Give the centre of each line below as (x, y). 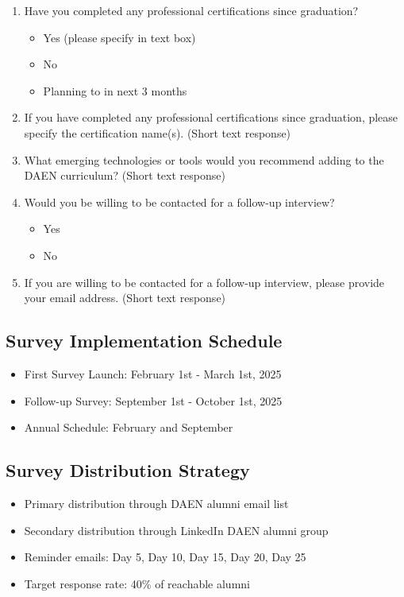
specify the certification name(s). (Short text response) (158, 132)
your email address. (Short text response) (125, 298)
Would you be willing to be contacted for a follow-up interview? (179, 202)
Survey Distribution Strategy (128, 470)
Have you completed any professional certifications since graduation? (191, 10)
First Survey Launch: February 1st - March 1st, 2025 (153, 373)
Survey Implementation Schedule (144, 341)
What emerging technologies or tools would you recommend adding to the (204, 159)
